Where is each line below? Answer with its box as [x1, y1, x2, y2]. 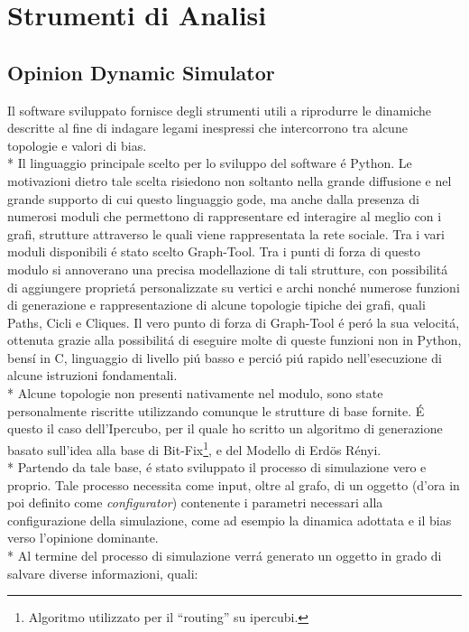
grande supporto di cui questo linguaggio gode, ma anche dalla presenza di [7, 189, 419, 208]
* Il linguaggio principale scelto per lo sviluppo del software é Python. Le [7, 153, 412, 172]
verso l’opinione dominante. [7, 528, 159, 547]
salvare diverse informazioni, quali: [7, 563, 198, 582]
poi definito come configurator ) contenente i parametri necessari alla [7, 493, 383, 512]
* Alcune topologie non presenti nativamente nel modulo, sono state [7, 384, 383, 403]
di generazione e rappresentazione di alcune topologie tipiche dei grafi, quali [7, 295, 426, 314]
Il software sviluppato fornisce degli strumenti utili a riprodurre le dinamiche [7, 100, 432, 119]
